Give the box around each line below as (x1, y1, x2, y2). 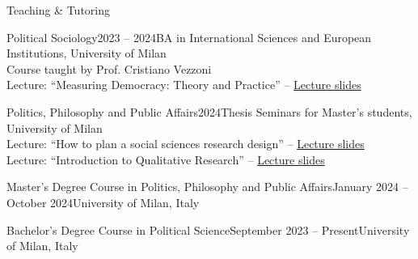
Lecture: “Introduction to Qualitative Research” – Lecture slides (6, 151, 325, 168)
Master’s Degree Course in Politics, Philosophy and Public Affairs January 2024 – (6, 178, 408, 195)
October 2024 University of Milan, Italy (6, 193, 200, 210)
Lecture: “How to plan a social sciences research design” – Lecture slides (6, 135, 365, 152)
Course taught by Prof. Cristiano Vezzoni (6, 60, 212, 77)
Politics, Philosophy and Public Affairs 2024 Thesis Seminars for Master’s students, (6, 103, 412, 120)
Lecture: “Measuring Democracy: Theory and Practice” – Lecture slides (6, 76, 361, 93)
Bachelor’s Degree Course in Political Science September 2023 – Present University (6, 221, 410, 238)
